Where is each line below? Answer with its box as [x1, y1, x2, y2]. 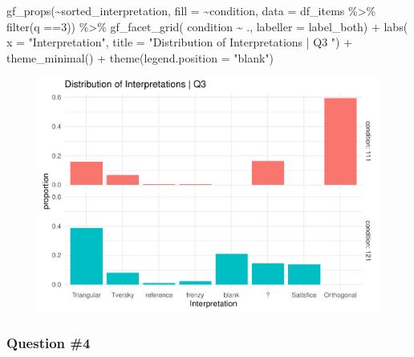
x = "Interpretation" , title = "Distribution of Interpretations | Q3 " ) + [6, 34, 353, 50]
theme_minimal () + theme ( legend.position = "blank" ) [6, 49, 274, 66]
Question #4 [6, 333, 91, 353]
